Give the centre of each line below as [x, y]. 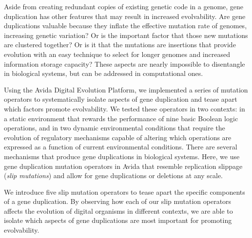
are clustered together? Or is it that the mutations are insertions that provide [120, 45]
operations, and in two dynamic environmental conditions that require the [115, 128]
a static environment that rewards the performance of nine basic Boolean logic [121, 118]
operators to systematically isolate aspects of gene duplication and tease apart [121, 99]
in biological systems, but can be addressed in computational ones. [104, 73]
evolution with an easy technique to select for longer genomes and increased [117, 54]
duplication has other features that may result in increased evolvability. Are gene [125, 16]
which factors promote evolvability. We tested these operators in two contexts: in [125, 108]
